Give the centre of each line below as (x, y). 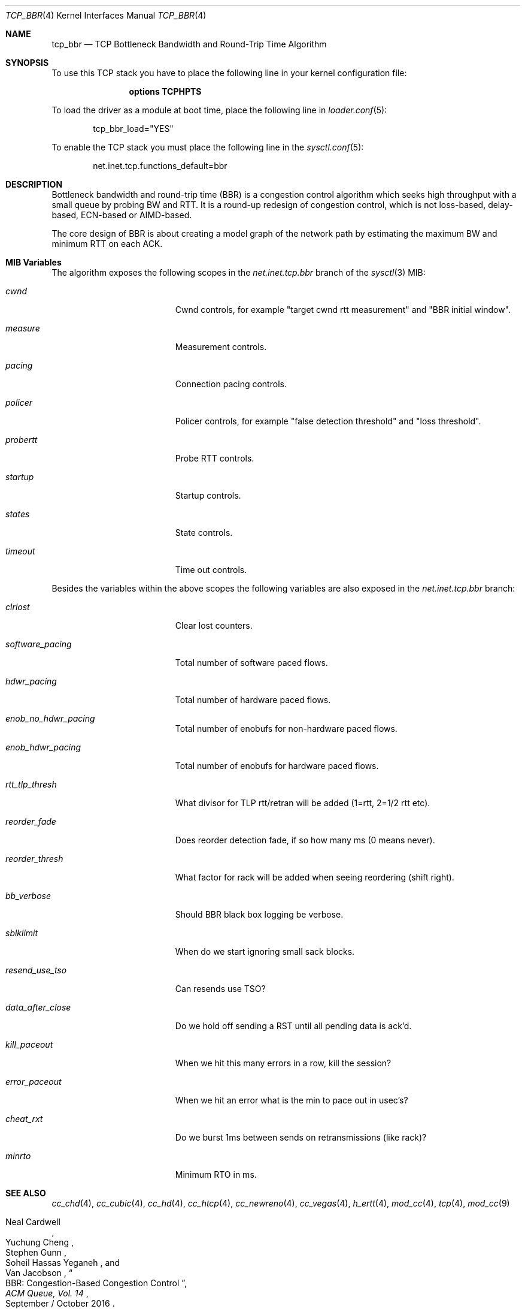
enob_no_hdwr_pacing (50, 718)
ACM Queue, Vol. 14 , (47, 1293)
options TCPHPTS (165, 91)
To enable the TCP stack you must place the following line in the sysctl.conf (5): (208, 147)
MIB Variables (34, 262)
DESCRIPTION (34, 184)
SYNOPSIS (27, 63)
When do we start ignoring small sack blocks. (265, 951)
